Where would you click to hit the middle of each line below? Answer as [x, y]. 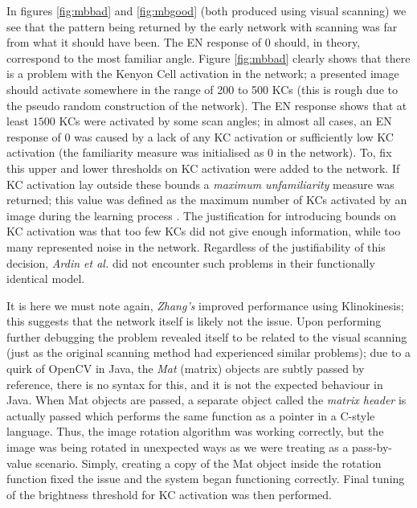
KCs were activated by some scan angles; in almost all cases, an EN [225, 121]
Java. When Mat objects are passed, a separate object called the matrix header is [206, 400]
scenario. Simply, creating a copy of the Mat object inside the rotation [208, 463]
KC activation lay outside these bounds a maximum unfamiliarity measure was [200, 184]
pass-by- [372, 447]
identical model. [46, 279]
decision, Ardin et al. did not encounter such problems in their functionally [191, 262]
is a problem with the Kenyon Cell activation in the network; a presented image [203, 74]
